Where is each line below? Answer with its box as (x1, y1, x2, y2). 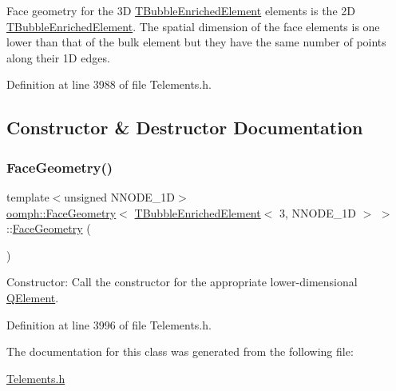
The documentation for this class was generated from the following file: (6, 343, 354, 360)
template (6, 188, 49, 205)
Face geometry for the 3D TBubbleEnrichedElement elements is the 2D (6, 2, 355, 18)
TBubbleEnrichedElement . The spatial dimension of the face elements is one (6, 18, 380, 34)
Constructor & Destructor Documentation (6, 115, 363, 140)
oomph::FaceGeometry (6, 204, 117, 221)
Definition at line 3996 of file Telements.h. (6, 316, 212, 333)
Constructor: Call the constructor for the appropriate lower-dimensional (6, 273, 358, 290)
